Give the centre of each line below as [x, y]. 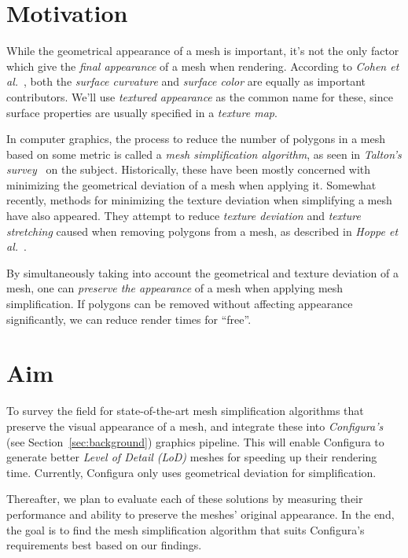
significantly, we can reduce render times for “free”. [129, 319]
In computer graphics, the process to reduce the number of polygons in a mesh [196, 139]
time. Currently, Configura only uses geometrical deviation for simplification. [191, 472]
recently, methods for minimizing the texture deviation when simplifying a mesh [199, 200]
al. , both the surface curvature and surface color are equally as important [186, 81]
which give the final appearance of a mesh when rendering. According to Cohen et [203, 66]
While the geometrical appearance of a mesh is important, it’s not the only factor [203, 51]
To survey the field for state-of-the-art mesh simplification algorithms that [185, 411]
